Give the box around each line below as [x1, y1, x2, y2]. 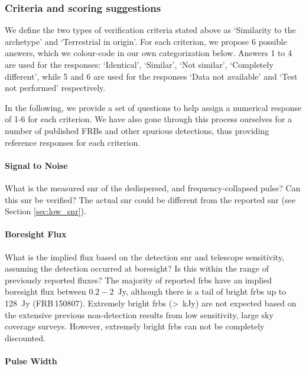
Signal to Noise [5, 159, 68, 171]
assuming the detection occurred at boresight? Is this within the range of [5, 262, 269, 275]
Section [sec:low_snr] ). [5, 205, 86, 217]
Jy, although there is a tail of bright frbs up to [118, 285, 287, 298]
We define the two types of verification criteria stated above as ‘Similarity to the [5, 24, 296, 36]
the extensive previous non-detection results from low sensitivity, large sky [5, 308, 274, 321]
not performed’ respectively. [5, 81, 106, 94]
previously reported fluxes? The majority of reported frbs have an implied [5, 273, 272, 286]
